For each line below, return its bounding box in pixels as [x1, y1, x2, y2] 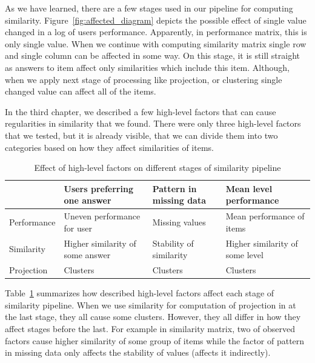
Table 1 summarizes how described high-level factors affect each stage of [5, 287, 274, 299]
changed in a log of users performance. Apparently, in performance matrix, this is [5, 25, 307, 38]
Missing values [152, 215, 206, 228]
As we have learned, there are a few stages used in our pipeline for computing [5, 2, 293, 14]
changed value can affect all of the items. [5, 85, 156, 98]
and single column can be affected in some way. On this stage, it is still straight [5, 49, 300, 62]
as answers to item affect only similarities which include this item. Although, [5, 61, 290, 73]
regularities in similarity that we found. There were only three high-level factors [5, 117, 301, 130]
